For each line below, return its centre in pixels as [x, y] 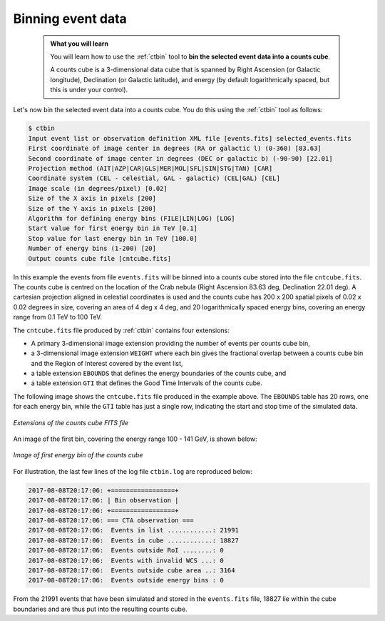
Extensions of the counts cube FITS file [71, 422]
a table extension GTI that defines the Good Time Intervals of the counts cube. [147, 383]
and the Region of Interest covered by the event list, [107, 363]
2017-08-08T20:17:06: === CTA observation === [111, 520]
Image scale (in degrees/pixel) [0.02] [98, 188]
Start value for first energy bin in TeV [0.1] [113, 228]
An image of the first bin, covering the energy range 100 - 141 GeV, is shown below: [135, 439]
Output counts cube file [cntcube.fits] [99, 258]
